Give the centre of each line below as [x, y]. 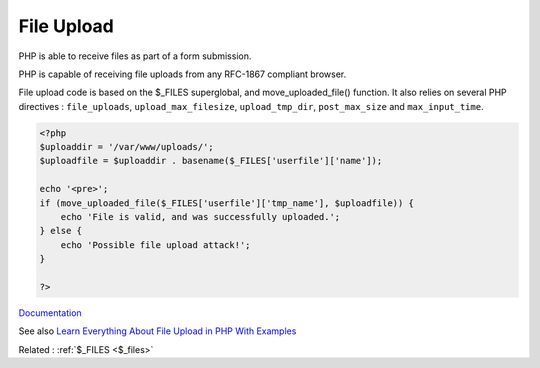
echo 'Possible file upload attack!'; [155, 244]
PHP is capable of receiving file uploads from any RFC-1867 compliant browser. [182, 74]
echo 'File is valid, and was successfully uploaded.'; [200, 217]
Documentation [50, 312]
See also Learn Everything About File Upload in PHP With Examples [157, 331]
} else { [61, 231]
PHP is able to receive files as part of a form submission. [135, 56]
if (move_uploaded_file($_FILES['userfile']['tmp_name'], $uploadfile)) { [227, 203]
